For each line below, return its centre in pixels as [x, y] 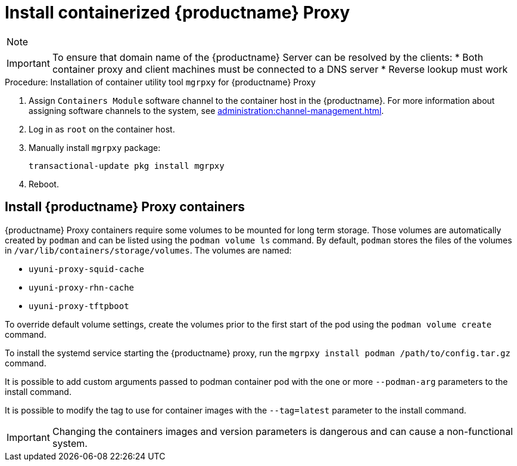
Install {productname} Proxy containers [125, 207]
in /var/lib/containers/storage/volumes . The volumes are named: [148, 250]
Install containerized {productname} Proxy [177, 13]
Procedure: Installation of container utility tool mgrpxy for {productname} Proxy [160, 82]
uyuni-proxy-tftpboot [79, 306]
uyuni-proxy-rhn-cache [82, 287]
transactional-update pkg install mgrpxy [127, 166]
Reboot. [44, 184]
